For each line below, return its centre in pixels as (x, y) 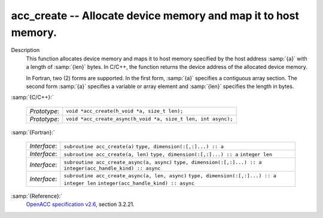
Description (25, 50)
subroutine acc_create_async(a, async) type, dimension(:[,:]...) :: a (163, 163)
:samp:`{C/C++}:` (32, 97)
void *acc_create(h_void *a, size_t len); (125, 111)
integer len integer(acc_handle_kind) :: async (129, 184)
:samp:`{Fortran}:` (33, 132)
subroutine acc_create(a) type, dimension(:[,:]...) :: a (144, 147)
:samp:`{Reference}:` (37, 196)
